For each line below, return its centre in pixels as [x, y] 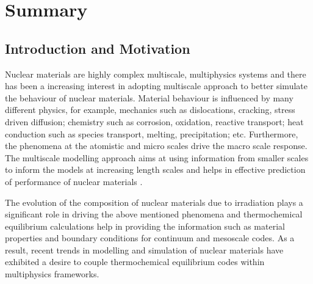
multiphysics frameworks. [52, 274]
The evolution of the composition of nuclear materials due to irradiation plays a [154, 202]
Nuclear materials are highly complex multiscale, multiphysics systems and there [156, 74]
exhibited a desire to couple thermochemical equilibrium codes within [135, 262]
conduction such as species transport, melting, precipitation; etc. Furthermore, [152, 133]
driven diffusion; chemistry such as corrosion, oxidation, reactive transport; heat [154, 121]
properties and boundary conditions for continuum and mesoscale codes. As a [150, 238]
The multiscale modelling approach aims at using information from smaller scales [157, 157]
